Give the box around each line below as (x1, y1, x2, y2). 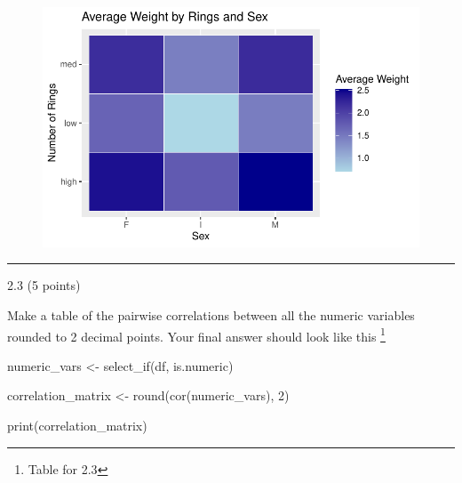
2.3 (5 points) (7, 276, 81, 294)
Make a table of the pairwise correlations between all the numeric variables (7, 306, 415, 324)
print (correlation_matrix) (7, 416, 147, 435)
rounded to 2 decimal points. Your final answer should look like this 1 (7, 324, 386, 345)
